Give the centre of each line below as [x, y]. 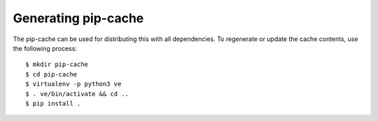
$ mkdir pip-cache [57, 65]
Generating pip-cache [78, 18]
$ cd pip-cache [51, 74]
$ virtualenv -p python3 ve [73, 84]
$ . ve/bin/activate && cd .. [77, 94]
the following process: [45, 48]
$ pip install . [53, 103]
